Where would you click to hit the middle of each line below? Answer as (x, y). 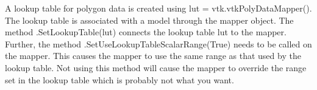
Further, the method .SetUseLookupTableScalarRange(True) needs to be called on (158, 43)
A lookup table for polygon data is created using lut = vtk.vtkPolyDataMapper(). (158, 8)
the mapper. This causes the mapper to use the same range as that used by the (153, 56)
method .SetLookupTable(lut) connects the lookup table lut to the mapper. (146, 32)
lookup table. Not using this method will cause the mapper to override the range (156, 67)
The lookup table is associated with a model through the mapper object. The (149, 20)
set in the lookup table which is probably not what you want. (119, 79)
